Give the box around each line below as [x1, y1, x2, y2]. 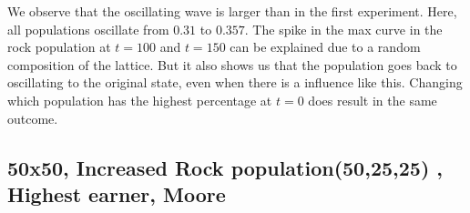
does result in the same [308, 90, 437, 109]
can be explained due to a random [230, 37, 421, 56]
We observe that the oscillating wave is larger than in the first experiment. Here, [7, 2, 457, 20]
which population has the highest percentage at [7, 90, 272, 109]
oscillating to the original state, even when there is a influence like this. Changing [7, 73, 463, 92]
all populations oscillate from [7, 19, 169, 38]
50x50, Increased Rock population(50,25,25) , [7, 153, 444, 181]
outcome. [7, 108, 58, 127]
